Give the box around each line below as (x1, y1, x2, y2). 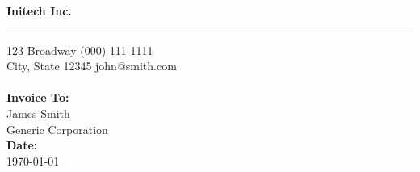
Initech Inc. (6, 2, 72, 19)
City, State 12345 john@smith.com (6, 57, 177, 74)
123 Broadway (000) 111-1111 (6, 41, 153, 58)
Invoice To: (6, 89, 69, 106)
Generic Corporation (6, 120, 108, 137)
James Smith (6, 104, 70, 121)
